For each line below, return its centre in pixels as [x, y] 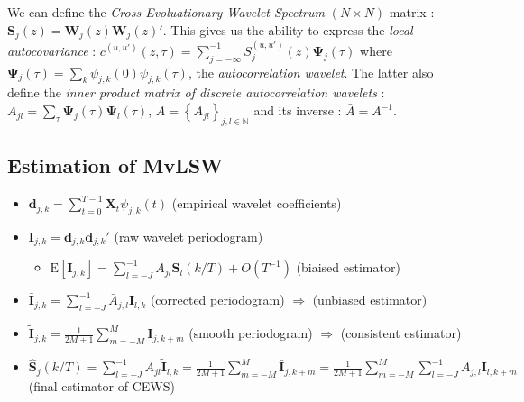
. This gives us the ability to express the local [288, 29]
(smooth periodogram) [251, 333]
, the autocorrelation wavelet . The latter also [311, 72]
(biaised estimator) [348, 267]
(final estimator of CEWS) [101, 386]
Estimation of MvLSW [115, 165]
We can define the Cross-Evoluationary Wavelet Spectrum [166, 12]
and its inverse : [298, 110]
